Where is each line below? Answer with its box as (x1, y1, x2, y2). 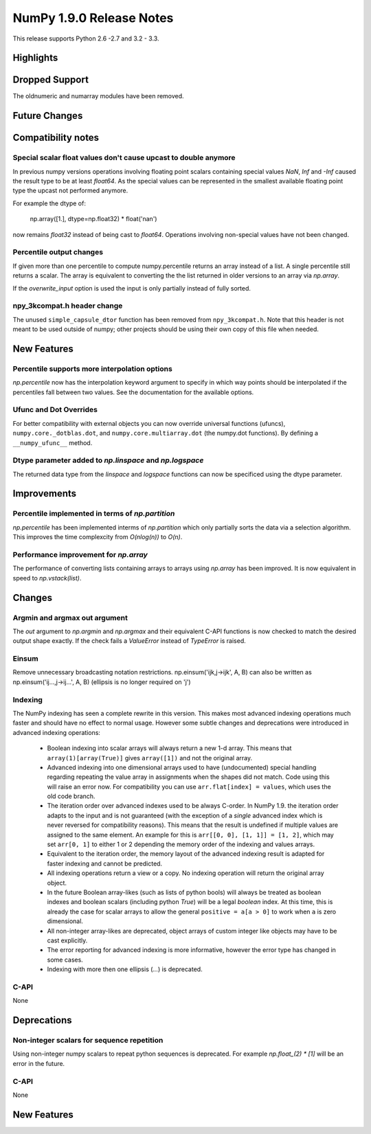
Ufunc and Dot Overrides (12, 405, 98, 415)
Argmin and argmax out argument (12, 613, 128, 622)
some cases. (47, 955, 84, 964)
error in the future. (12, 1059, 65, 1067)
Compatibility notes (12, 132, 100, 144)
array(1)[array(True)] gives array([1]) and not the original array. (47, 753, 253, 762)
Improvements (12, 488, 77, 499)
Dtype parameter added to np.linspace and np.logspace (12, 455, 204, 465)
